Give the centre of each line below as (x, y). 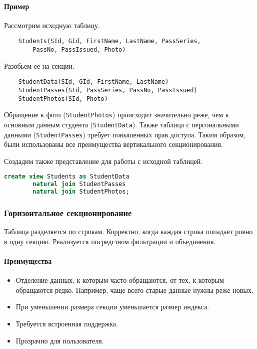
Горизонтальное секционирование (68, 212)
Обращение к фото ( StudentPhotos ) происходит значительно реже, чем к (116, 115)
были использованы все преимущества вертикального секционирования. (113, 144)
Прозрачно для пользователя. (60, 340)
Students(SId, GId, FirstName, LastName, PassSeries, (109, 41)
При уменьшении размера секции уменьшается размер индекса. (112, 307)
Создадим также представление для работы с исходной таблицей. (103, 161)
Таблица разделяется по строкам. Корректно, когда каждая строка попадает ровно (128, 231)
